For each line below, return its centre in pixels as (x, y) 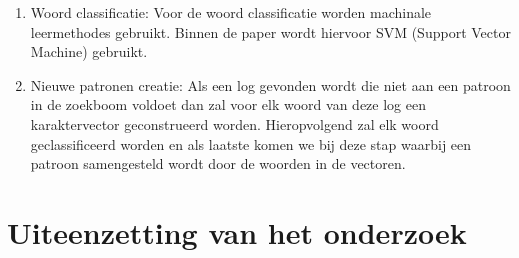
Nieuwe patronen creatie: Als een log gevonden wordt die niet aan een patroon (270, 84)
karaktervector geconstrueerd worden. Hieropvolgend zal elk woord (234, 123)
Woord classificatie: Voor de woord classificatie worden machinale (231, 12)
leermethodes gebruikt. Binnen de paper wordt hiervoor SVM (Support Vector (270, 31)
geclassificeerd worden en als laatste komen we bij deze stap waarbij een (251, 143)
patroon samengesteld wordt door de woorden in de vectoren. (218, 163)
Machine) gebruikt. (89, 51)
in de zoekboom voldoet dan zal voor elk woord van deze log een (228, 104)
